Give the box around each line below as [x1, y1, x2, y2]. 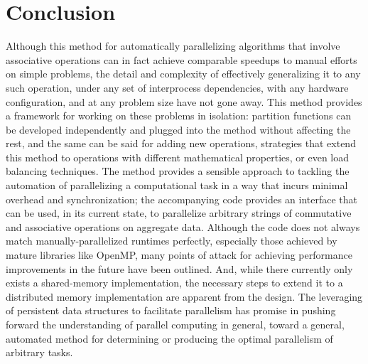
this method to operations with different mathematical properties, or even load [6, 149, 350, 164]
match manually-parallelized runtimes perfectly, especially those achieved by [6, 233, 337, 248]
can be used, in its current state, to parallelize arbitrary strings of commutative [6, 205, 352, 220]
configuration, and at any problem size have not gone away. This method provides [6, 94, 362, 109]
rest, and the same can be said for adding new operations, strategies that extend [6, 136, 356, 151]
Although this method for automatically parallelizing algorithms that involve [6, 38, 340, 53]
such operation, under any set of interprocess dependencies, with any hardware [6, 80, 349, 95]
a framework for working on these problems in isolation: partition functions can [6, 108, 352, 123]
